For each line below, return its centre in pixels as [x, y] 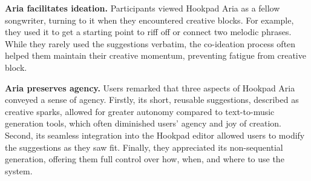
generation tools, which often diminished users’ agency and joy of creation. [143, 123]
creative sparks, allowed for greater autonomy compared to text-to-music [140, 111]
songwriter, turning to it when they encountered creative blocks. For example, [149, 20]
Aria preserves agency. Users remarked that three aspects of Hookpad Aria [150, 87]
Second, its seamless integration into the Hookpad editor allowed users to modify [155, 135]
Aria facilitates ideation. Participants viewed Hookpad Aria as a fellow [142, 8]
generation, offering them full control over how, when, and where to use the [145, 159]
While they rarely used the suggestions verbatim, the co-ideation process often [150, 43]
